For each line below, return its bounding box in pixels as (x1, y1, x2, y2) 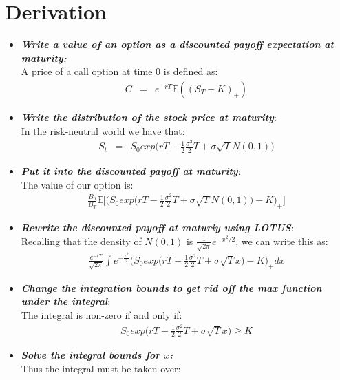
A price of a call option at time (21, 64, 153, 78)
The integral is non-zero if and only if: (21, 307, 182, 321)
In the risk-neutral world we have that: (21, 123, 185, 138)
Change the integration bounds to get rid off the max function (21, 280, 322, 295)
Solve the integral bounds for (21, 348, 160, 362)
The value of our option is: (21, 177, 134, 191)
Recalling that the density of (21, 233, 142, 248)
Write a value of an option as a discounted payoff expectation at (21, 37, 334, 52)
